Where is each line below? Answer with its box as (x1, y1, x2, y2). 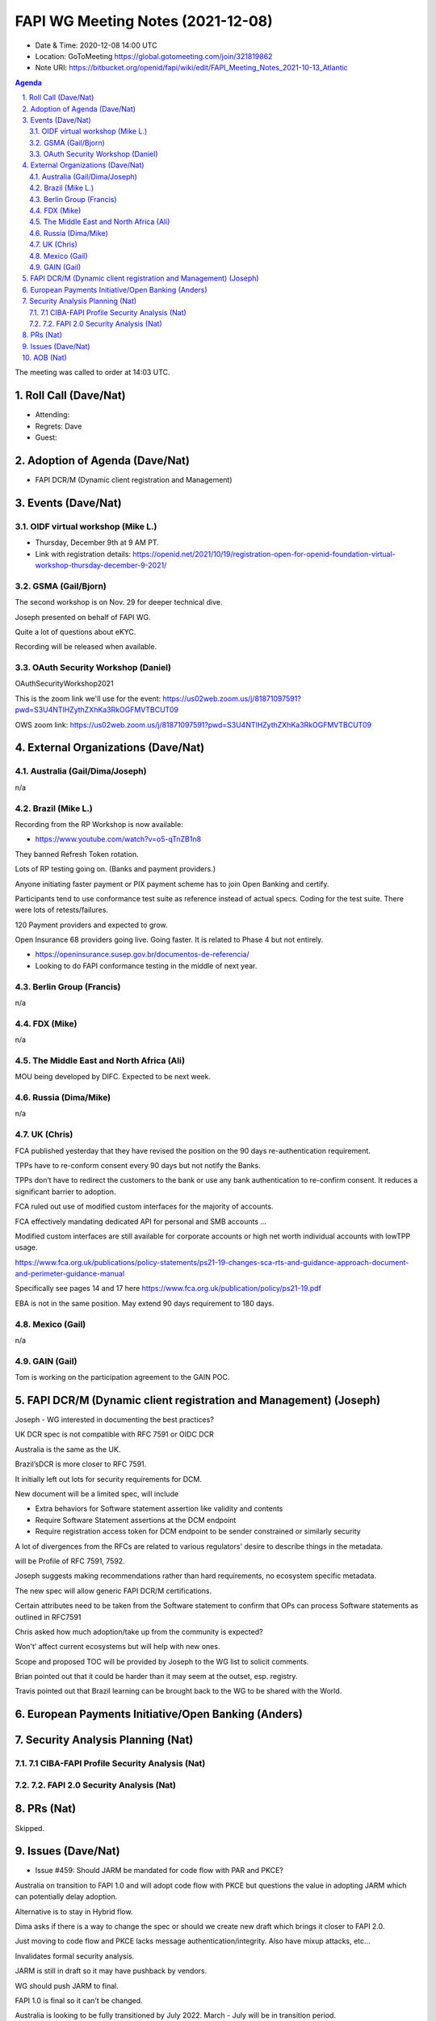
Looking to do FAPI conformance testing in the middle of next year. (35, 960, 258, 970)
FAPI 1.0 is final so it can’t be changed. (15, 1995, 143, 2005)
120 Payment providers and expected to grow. (15, 920, 168, 930)
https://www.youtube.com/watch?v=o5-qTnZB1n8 (35, 834, 202, 844)
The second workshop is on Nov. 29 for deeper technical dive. (15, 597, 223, 607)
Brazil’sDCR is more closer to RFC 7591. (15, 1459, 147, 1469)
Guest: (35, 432, 57, 442)
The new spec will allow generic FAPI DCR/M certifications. (15, 1585, 212, 1596)
